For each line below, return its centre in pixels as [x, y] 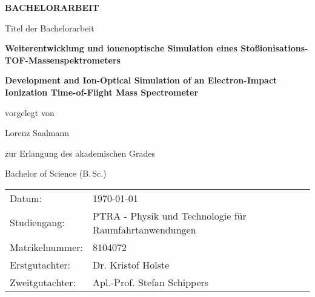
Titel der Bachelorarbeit [50, 28]
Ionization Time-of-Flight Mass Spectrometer [102, 92]
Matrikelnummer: [46, 247]
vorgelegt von [30, 112]
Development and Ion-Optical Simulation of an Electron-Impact [141, 80]
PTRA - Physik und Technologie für [170, 215]
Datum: [26, 198]
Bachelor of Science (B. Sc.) [56, 173]
